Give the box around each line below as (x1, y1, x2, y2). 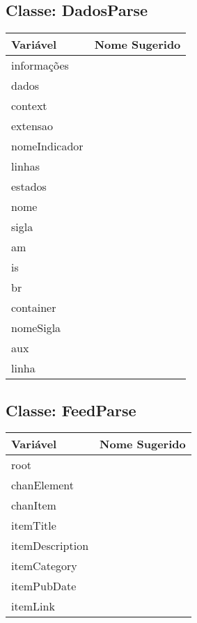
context (11, 97, 47, 114)
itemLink (11, 598, 55, 615)
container (11, 299, 56, 316)
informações (11, 57, 69, 74)
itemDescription (11, 537, 89, 554)
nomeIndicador (11, 138, 84, 155)
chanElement (11, 477, 74, 494)
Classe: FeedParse (6, 399, 136, 420)
